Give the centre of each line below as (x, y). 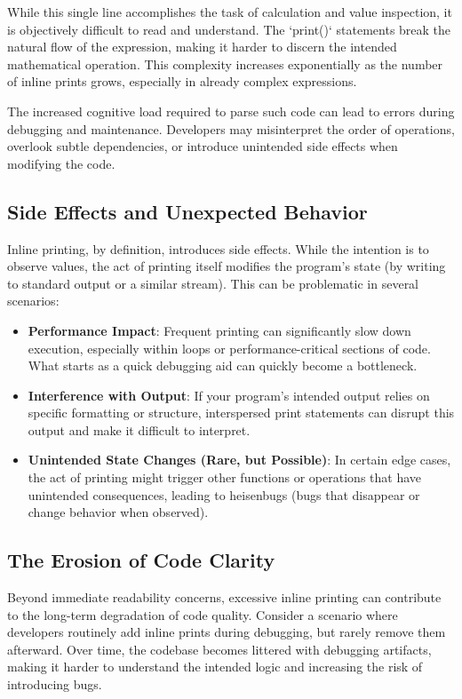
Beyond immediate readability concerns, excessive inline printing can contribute (224, 597)
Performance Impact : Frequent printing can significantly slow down (219, 330)
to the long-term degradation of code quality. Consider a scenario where (203, 614)
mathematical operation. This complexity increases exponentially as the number (225, 64)
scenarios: (33, 301)
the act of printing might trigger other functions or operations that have (224, 477)
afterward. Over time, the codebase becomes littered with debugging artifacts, (219, 649)
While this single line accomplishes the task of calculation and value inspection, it (230, 12)
